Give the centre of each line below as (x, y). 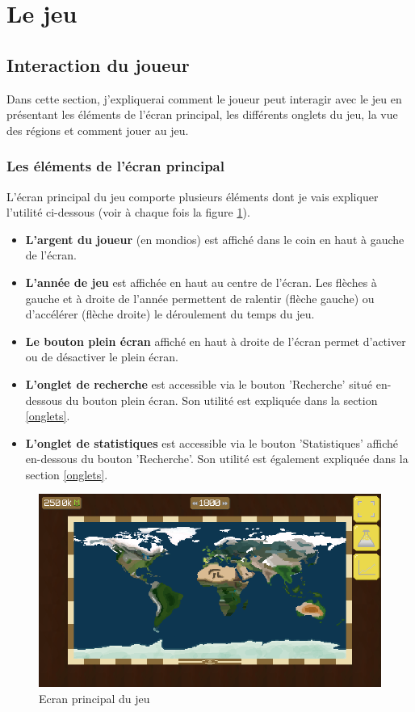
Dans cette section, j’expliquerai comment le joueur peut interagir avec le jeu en (204, 98)
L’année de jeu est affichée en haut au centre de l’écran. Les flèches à (201, 282)
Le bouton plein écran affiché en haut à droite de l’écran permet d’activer (216, 341)
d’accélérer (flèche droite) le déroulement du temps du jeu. (170, 314)
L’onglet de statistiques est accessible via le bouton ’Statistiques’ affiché (212, 442)
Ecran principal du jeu (94, 698)
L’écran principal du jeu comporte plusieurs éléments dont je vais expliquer (193, 196)
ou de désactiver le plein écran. (102, 357)
